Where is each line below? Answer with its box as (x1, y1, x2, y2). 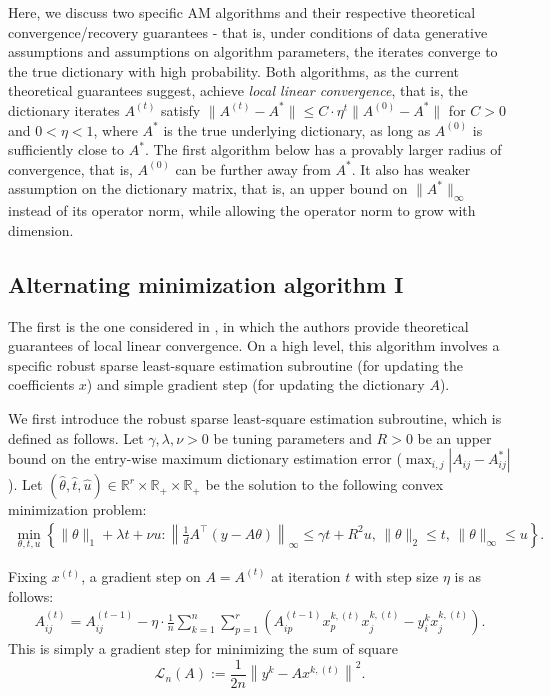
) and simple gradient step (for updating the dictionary (86, 374, 425, 395)
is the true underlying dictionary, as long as (163, 119, 431, 140)
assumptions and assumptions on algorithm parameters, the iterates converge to (8, 41, 498, 62)
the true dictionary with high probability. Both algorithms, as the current (8, 60, 459, 81)
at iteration (271, 565, 341, 586)
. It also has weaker (351, 158, 471, 179)
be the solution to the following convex (205, 474, 444, 495)
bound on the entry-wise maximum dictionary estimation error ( (8, 448, 402, 469)
